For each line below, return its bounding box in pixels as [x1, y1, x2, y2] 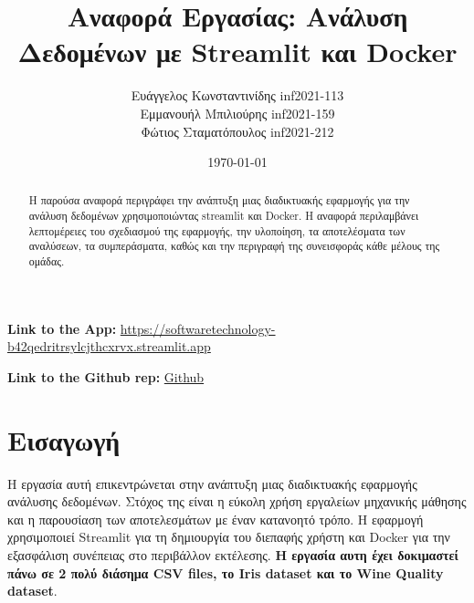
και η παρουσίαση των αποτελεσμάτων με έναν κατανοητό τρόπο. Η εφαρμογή [7, 509, 424, 528]
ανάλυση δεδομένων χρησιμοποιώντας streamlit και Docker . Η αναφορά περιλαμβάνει [28, 208, 419, 224]
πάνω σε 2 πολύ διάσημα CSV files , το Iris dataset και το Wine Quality [7, 563, 444, 582]
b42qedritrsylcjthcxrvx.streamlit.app [7, 337, 211, 356]
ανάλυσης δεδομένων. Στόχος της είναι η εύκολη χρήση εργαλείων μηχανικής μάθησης [7, 492, 467, 511]
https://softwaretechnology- [120, 318, 276, 338]
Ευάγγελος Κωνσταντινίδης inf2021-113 [131, 86, 344, 105]
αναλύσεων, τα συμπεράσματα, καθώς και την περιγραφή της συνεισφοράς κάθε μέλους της [28, 238, 440, 254]
